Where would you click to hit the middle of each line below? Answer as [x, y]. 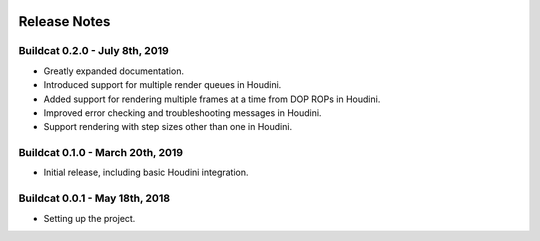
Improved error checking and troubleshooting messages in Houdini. [182, 112]
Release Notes [64, 21]
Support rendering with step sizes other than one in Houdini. [168, 127]
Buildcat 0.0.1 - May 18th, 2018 [94, 198]
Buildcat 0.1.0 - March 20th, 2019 [101, 153]
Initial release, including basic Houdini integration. [146, 172]
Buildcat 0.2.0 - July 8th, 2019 [93, 51]
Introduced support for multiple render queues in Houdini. [162, 85]
